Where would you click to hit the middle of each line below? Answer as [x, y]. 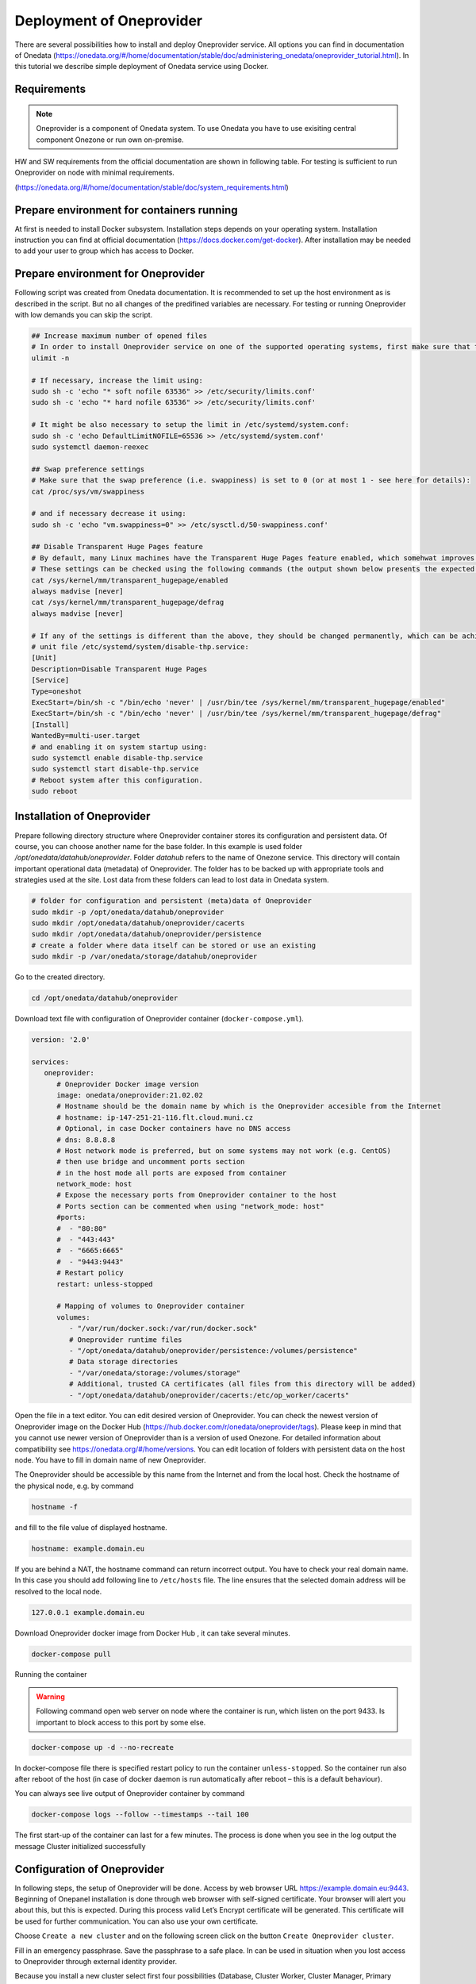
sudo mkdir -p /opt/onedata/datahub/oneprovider [128, 912]
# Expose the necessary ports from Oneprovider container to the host [197, 1195]
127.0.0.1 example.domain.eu [88, 1612]
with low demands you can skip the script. [84, 315]
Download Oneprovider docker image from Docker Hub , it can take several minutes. [153, 1633]
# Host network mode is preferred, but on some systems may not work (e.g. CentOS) [224, 1150]
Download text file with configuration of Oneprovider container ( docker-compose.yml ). [159, 1019]
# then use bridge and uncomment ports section [151, 1162]
